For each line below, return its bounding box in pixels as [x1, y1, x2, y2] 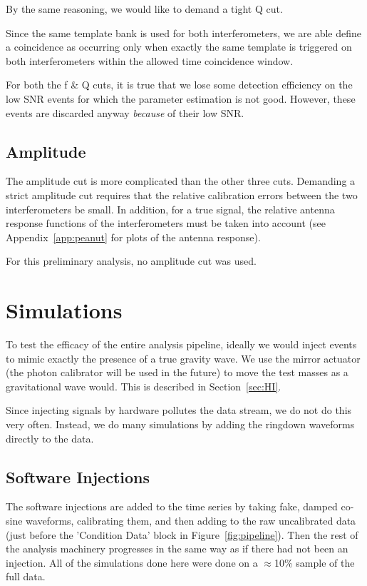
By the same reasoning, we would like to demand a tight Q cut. [6, 1, 283, 16]
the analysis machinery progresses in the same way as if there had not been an [6, 541, 348, 556]
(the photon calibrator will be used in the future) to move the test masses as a [6, 365, 348, 380]
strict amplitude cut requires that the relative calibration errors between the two [6, 187, 358, 202]
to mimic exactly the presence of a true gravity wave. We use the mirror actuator [6, 350, 361, 365]
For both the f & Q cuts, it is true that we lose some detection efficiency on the [6, 77, 353, 92]
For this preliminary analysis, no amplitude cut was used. [6, 253, 257, 268]
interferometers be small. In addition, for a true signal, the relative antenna [6, 201, 335, 216]
